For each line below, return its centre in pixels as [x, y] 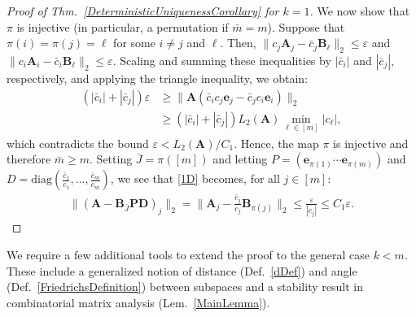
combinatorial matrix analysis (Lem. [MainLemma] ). [138, 302]
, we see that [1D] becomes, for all [195, 178]
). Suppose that [306, 26]
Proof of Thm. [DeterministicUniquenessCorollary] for [143, 11]
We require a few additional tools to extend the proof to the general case [188, 254]
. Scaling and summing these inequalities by [222, 60]
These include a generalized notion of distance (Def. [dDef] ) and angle [182, 270]
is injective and [371, 143]
